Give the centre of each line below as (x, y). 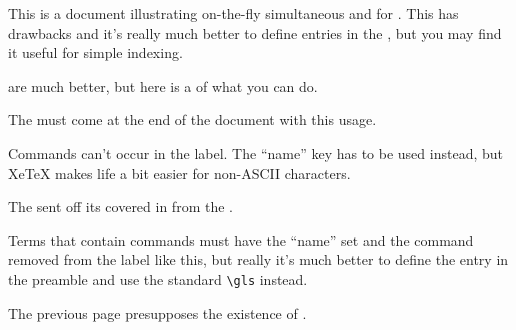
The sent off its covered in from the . (120, 206)
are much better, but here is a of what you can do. (163, 85)
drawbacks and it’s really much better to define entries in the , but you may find (255, 32)
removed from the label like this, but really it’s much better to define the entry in (258, 259)
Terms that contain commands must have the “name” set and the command (241, 239)
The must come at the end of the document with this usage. (192, 119)
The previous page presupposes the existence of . (157, 312)
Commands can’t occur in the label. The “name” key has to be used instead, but (255, 152)
